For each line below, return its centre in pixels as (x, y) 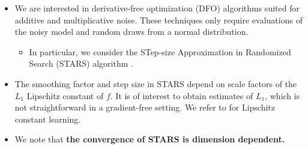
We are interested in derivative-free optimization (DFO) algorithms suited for (157, 8)
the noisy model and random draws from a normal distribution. (131, 32)
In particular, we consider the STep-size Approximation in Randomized (160, 51)
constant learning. (48, 119)
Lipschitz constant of (65, 95)
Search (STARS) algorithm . (81, 63)
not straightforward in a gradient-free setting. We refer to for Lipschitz (145, 107)
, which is (282, 95)
